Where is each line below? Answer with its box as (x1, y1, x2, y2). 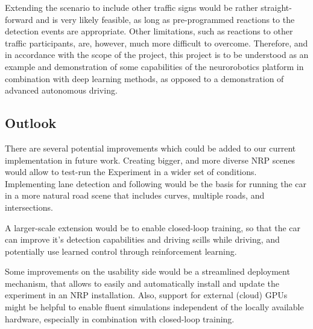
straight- (261, 1, 292, 13)
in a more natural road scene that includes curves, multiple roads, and (5, 189, 265, 202)
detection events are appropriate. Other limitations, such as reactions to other (5, 25, 293, 37)
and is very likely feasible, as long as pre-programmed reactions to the (36, 13, 295, 25)
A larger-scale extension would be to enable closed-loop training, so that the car (5, 221, 301, 234)
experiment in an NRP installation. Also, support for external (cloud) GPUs (5, 289, 288, 301)
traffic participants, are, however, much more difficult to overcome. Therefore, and (5, 36, 308, 49)
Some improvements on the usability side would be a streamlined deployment (5, 265, 290, 278)
